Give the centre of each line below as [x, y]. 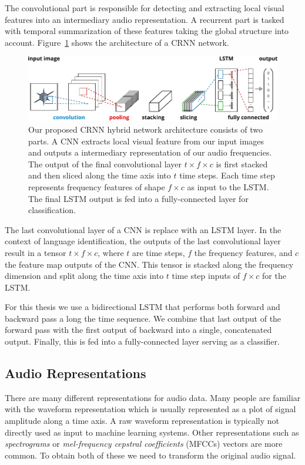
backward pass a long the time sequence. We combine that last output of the [143, 318]
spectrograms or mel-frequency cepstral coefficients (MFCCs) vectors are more [144, 444]
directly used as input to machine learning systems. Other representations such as [152, 432]
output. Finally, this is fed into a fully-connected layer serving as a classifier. [142, 341]
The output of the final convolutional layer [105, 164]
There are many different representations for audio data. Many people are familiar [153, 397]
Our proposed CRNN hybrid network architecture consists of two [145, 129]
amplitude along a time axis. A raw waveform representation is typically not [142, 421]
